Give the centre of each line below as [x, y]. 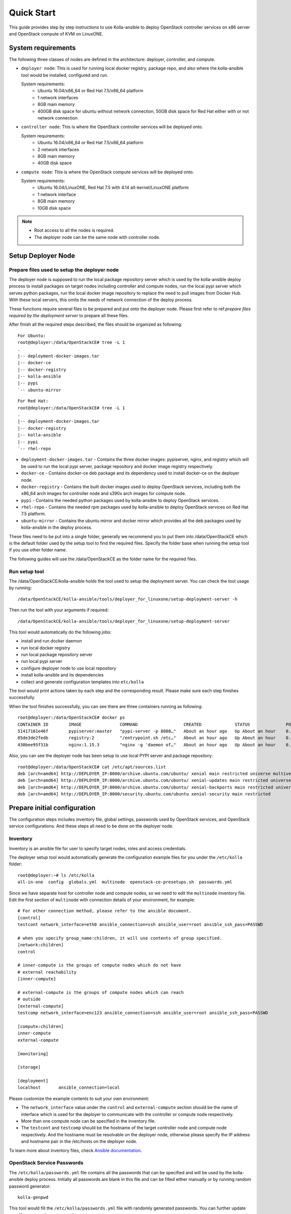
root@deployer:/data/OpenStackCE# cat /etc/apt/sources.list [92, 767]
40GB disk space [55, 163]
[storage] [29, 1067]
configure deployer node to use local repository [69, 668]
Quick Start [32, 13]
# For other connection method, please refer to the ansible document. [105, 911]
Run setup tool [26, 572]
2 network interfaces [58, 149]
